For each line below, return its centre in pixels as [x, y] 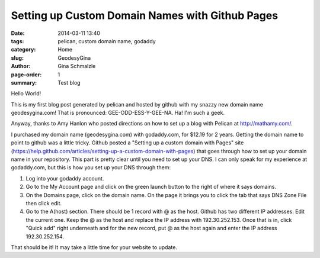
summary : [24, 82]
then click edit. [44, 203]
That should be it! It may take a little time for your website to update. [94, 247]
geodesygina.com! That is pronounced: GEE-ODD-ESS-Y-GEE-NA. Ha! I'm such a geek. [118, 113]
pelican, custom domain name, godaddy [107, 41]
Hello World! [26, 93]
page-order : [26, 75]
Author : [21, 66]
